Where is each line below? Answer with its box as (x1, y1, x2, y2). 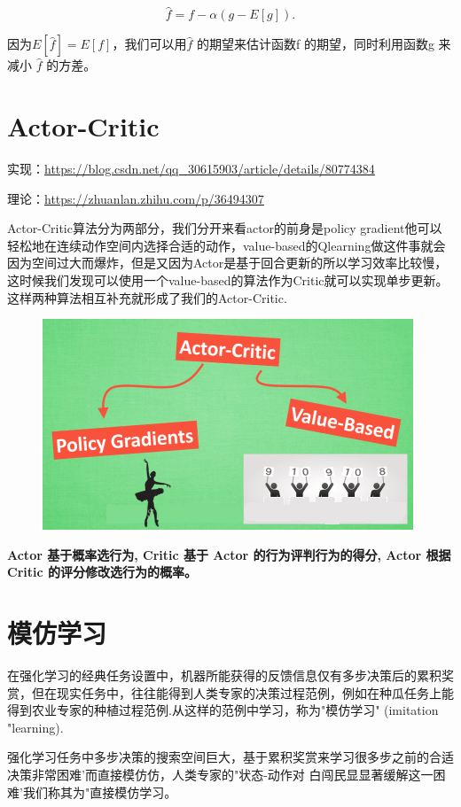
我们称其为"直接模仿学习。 (22, 782, 177, 801)
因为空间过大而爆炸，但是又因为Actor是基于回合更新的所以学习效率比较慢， (7, 253, 448, 272)
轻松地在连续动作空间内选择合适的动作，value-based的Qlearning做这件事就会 (7, 236, 446, 254)
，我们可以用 (112, 35, 187, 53)
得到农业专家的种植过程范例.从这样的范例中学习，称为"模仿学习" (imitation (7, 701, 439, 719)
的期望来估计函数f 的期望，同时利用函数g (196, 35, 434, 53)
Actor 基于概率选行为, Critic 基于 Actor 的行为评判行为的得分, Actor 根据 (7, 545, 451, 563)
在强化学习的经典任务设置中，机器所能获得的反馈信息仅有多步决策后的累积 (7, 666, 441, 684)
